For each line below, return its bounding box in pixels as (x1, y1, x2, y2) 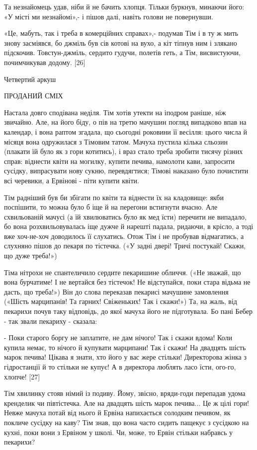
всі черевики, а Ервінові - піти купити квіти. (4, 175, 139, 185)
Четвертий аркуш (4, 74, 56, 84)
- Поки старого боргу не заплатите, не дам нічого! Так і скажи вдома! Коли (4, 332, 232, 343)
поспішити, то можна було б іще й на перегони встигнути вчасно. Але (4, 202, 218, 212)
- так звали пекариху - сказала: (4, 315, 97, 326)
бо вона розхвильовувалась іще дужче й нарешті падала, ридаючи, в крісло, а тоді (4, 221, 254, 231)
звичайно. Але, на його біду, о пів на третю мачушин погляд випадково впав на (4, 117, 247, 127)
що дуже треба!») (4, 250, 57, 261)
